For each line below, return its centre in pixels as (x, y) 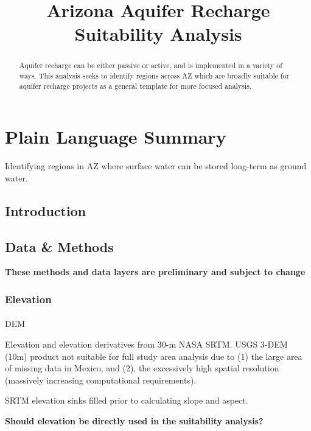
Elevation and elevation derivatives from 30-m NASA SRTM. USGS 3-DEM (146, 344)
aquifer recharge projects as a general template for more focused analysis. (135, 86)
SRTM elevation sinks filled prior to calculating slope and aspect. (127, 400)
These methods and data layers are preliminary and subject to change (155, 272)
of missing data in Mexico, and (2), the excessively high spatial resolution (142, 368)
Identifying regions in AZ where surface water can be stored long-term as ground (156, 166)
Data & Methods (59, 246)
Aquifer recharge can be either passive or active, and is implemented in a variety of (151, 65)
